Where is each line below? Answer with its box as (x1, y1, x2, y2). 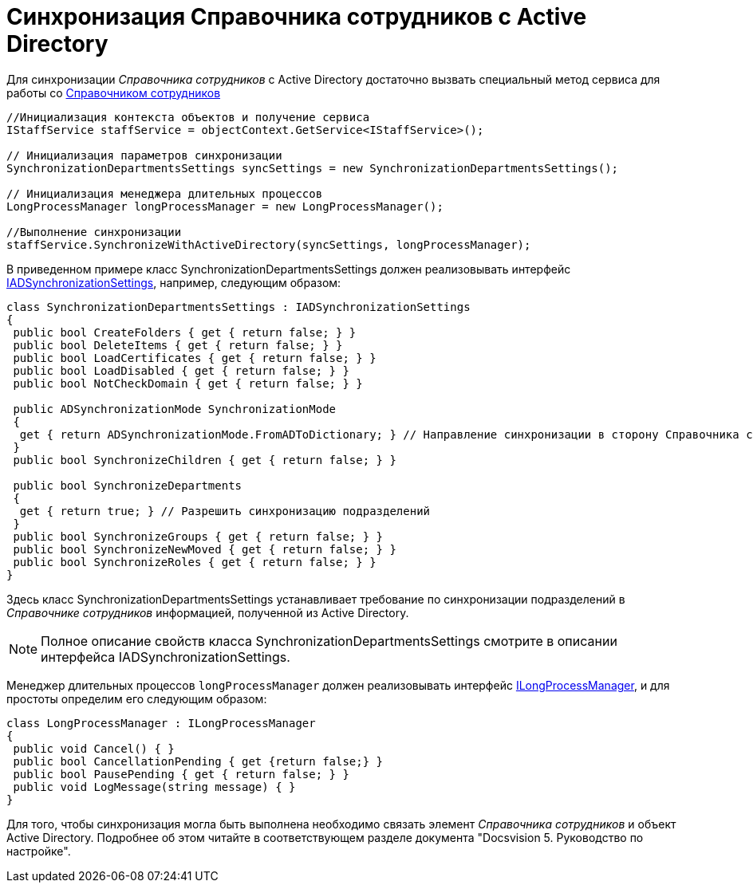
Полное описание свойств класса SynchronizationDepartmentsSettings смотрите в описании (41, 632, 617, 649)
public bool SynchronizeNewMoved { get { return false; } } (13, 542, 396, 556)
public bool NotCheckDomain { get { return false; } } (13, 376, 363, 390)
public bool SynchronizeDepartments (13, 478, 242, 492)
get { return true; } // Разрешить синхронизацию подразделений (19, 504, 431, 517)
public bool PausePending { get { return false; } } (13, 767, 349, 781)
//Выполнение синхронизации (6, 225, 182, 238)
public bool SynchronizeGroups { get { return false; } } (13, 529, 384, 543)
